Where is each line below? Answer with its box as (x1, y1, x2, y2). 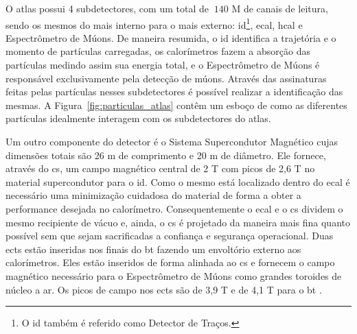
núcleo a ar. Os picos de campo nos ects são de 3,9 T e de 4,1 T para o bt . (5, 282, 322, 296)
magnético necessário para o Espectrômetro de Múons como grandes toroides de (5, 268, 342, 283)
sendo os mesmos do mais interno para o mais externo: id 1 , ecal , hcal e (5, 15, 303, 32)
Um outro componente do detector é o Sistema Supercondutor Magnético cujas (5, 134, 338, 148)
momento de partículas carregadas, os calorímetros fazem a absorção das (5, 44, 310, 58)
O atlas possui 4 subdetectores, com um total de (5, 1, 209, 15)
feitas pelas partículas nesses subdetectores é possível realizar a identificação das (5, 84, 343, 99)
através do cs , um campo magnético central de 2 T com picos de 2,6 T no (5, 161, 315, 176)
